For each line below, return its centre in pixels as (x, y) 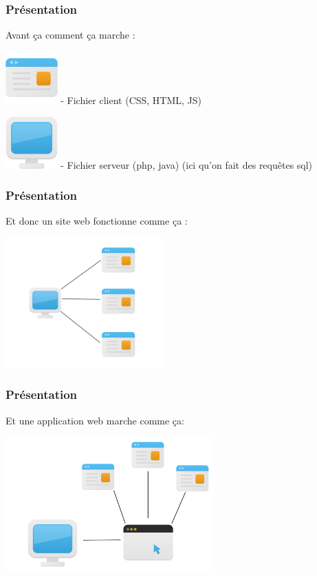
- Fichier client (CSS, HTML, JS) (131, 100)
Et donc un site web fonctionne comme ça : (97, 221)
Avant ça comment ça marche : (70, 35)
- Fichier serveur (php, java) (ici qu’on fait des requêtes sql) (187, 164)
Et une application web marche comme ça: (95, 420)
